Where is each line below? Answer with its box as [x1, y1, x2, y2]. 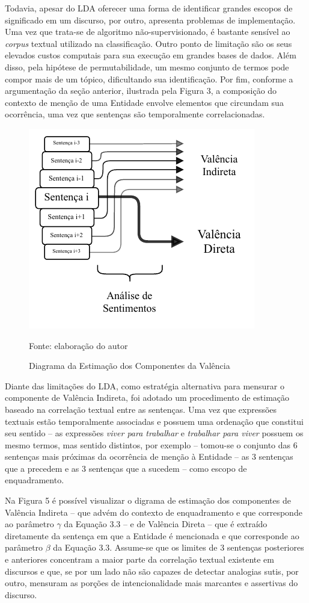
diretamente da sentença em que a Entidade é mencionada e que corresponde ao [5, 529, 299, 542]
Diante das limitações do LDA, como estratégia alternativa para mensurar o [5, 379, 284, 392]
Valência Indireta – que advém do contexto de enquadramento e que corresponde [5, 506, 302, 518]
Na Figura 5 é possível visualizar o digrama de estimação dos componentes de [5, 494, 291, 507]
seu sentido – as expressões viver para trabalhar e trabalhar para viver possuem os [5, 427, 304, 439]
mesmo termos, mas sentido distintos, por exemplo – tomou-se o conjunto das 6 [5, 438, 298, 451]
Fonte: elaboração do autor [29, 339, 128, 351]
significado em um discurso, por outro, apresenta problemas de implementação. [5, 13, 296, 26]
